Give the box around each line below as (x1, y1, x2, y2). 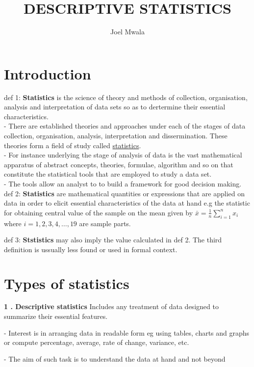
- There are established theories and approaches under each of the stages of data (4, 121, 246, 131)
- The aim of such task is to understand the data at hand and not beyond (4, 353, 226, 364)
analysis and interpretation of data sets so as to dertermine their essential (4, 102, 226, 112)
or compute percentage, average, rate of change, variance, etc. (4, 337, 189, 347)
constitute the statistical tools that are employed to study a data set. (4, 169, 212, 179)
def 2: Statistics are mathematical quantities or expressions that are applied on (4, 188, 245, 198)
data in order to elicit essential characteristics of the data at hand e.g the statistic (4, 198, 250, 208)
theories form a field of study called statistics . (4, 140, 141, 150)
